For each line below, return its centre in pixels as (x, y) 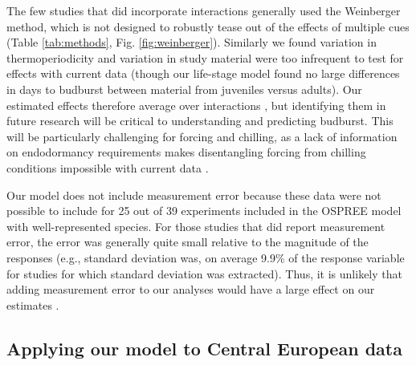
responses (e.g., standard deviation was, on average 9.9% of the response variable (206, 257)
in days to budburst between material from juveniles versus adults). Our (184, 89)
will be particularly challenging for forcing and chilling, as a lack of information (202, 136)
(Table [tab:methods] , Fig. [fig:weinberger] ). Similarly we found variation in (192, 42)
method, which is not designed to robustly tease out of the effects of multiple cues (208, 26)
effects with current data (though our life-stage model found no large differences (203, 73)
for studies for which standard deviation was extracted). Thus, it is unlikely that (204, 273)
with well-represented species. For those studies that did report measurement (196, 226)
